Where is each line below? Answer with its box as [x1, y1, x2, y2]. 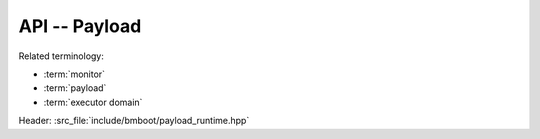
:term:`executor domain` [43, 96, 143, 108]
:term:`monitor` [43, 68, 105, 80]
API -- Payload [18, 15, 142, 37]
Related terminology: [18, 50, 105, 62]
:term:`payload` [43, 82, 107, 94]
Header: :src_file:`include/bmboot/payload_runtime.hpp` [18, 115, 250, 127]
